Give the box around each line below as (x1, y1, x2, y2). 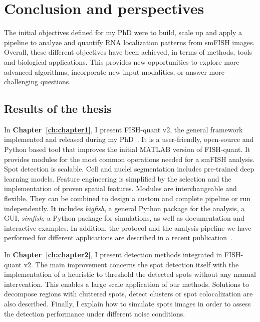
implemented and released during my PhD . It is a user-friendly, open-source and (4, 134, 254, 144)
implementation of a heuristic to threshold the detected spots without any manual (4, 269, 256, 279)
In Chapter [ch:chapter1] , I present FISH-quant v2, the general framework (4, 124, 243, 134)
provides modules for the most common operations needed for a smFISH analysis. (4, 153, 255, 164)
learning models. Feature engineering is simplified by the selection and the (4, 173, 231, 184)
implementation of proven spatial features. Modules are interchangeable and (4, 183, 237, 194)
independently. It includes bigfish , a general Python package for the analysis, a (4, 203, 245, 213)
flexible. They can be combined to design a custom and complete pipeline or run (4, 193, 251, 204)
